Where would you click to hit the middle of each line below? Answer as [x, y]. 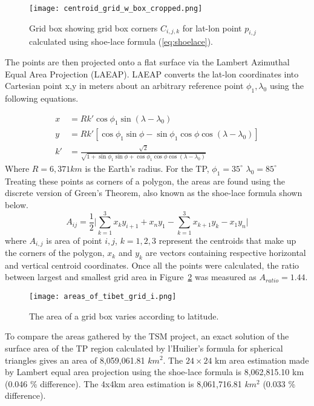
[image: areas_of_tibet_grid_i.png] [103, 297]
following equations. [42, 98]
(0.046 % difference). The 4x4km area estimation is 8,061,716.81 [123, 383]
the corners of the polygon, [55, 253]
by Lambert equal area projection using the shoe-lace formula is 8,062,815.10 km [155, 372]
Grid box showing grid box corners [93, 28]
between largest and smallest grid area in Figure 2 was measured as [131, 277]
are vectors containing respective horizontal [226, 253]
